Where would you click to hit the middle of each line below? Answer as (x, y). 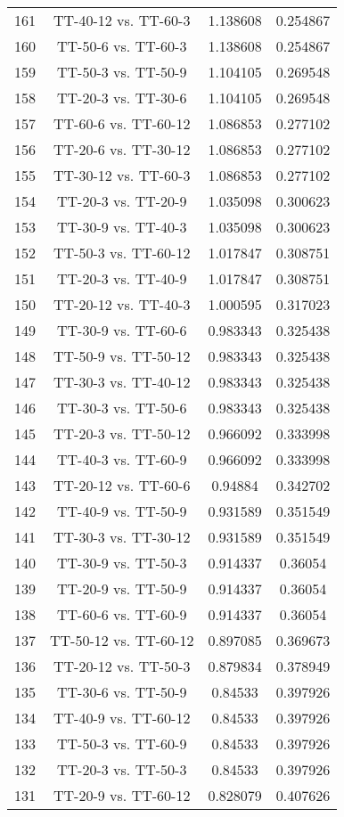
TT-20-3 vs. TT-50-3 (122, 769)
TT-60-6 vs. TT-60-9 (122, 614)
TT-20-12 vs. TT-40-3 (122, 304)
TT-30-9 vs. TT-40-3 (122, 227)
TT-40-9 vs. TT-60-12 (122, 718)
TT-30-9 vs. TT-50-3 (122, 563)
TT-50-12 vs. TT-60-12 (122, 640)
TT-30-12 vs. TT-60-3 (122, 175)
